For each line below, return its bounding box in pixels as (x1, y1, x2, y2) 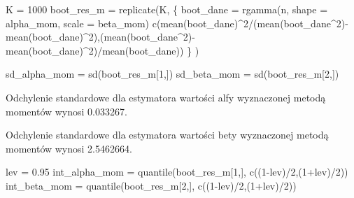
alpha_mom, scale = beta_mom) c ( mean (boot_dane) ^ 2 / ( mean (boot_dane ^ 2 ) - (6, 15, 348, 30)
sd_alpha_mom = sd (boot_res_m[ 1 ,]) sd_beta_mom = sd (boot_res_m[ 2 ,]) (6, 66, 339, 81)
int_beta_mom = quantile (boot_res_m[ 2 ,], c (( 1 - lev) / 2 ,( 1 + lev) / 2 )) (6, 178, 297, 192)
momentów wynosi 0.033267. (6, 104, 127, 118)
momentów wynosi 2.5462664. (6, 141, 132, 155)
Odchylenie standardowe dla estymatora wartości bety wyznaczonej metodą (6, 127, 329, 142)
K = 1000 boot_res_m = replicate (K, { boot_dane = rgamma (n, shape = (6, 2, 328, 16)
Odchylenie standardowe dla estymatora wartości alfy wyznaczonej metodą (6, 90, 326, 104)
